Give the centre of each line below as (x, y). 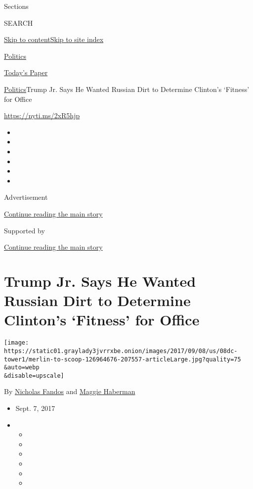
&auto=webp (22, 368)
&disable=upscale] (34, 376)
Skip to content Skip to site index (54, 39)
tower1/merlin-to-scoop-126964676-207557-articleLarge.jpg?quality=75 (123, 359)
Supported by (24, 230)
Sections (16, 6)
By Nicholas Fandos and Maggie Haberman (70, 391)
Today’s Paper (26, 72)
